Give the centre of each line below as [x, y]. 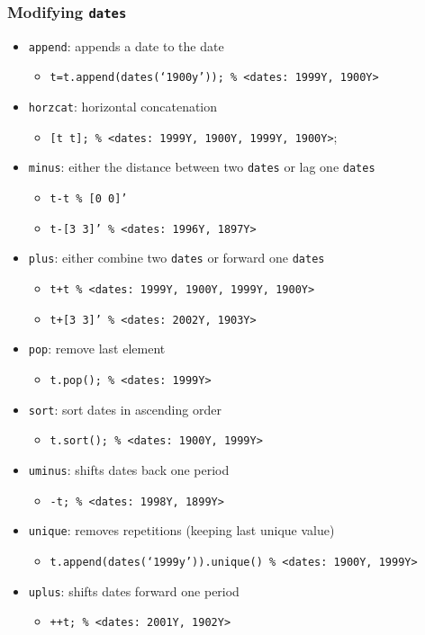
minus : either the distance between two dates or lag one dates [202, 167]
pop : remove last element [97, 349]
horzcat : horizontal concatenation [123, 107]
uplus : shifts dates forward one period [134, 590]
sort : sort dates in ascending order [125, 409]
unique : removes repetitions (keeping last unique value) [181, 530]
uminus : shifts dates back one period [129, 469]
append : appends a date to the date [126, 45]
